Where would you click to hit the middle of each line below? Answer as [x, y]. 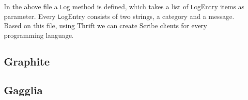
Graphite [27, 61]
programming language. [39, 35]
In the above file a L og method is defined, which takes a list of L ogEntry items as [124, 6]
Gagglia [23, 90]
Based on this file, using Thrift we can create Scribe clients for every [106, 25]
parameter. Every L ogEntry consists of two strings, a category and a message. [119, 16]
